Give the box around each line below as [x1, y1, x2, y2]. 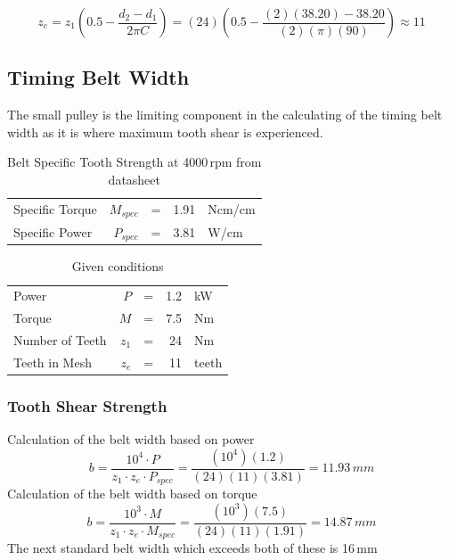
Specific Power [13, 222, 93, 241]
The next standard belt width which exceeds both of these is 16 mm [7, 539, 378, 557]
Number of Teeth [13, 331, 107, 350]
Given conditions [71, 257, 164, 276]
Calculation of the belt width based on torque [7, 484, 257, 503]
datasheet [108, 169, 161, 188]
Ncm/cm [208, 200, 256, 218]
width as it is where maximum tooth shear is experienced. [7, 122, 323, 141]
